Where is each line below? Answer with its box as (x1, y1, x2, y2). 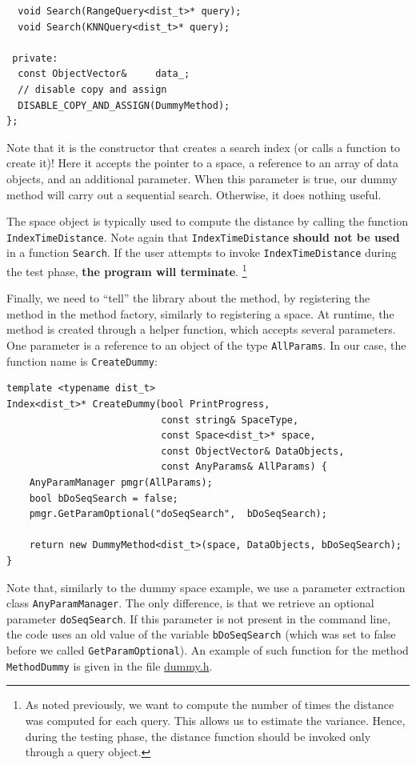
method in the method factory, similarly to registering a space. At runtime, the (6, 305, 394, 322)
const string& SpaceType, (161, 414, 299, 426)
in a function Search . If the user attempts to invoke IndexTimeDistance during (6, 244, 397, 261)
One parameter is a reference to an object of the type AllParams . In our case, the (6, 337, 406, 354)
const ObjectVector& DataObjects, (161, 445, 345, 457)
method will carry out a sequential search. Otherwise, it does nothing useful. (6, 186, 382, 202)
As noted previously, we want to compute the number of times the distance (25, 696, 394, 713)
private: (12, 52, 58, 64)
